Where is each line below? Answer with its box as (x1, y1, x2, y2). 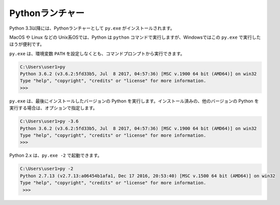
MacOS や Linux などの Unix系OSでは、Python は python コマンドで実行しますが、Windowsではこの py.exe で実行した (9, 34, 261, 40)
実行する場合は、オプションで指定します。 (9, 105, 98, 111)
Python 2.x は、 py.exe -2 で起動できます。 (9, 152, 102, 158)
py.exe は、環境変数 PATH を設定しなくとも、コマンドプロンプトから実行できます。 (9, 50, 185, 56)
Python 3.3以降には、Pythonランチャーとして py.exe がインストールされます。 (9, 25, 175, 31)
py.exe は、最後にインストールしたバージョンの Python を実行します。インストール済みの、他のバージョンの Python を (9, 98, 259, 104)
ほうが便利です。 (9, 41, 45, 47)
